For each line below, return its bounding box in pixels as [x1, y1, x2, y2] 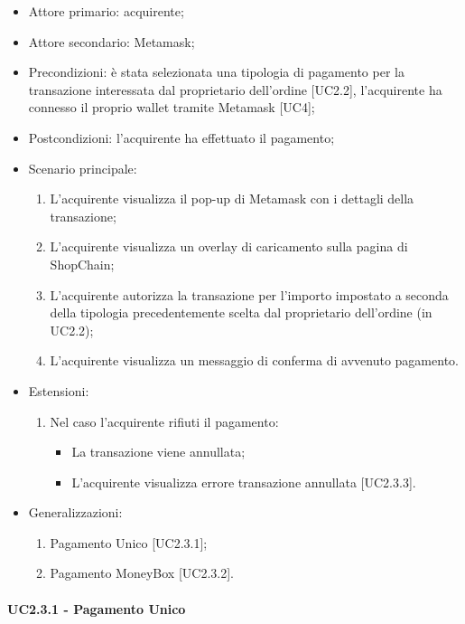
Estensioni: [28, 381, 89, 400]
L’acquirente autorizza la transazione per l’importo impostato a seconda [50, 285, 449, 304]
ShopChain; [50, 254, 115, 273]
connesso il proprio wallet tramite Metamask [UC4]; [28, 98, 315, 117]
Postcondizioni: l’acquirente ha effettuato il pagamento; [28, 128, 335, 147]
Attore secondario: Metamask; [28, 32, 195, 51]
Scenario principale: [28, 158, 137, 177]
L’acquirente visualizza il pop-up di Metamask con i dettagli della [50, 189, 414, 208]
